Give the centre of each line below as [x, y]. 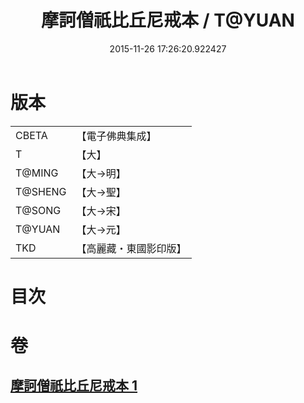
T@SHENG [41, 191]
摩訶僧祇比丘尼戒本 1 [74, 386]
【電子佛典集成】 [116, 136]
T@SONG [38, 210]
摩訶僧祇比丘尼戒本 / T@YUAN [168, 20]
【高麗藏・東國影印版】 [131, 248]
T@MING [37, 173]
